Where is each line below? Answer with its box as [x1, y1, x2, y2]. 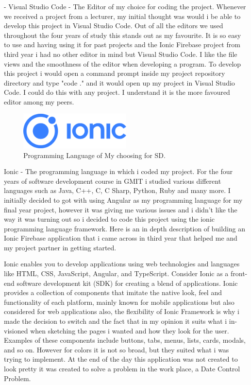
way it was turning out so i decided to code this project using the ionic [4, 214, 215, 224]
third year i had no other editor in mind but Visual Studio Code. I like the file [4, 49, 237, 59]
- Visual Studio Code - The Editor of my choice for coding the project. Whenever [4, 1, 246, 11]
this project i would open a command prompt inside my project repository [4, 68, 225, 78]
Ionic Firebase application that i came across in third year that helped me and [4, 233, 237, 243]
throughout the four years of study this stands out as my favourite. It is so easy [4, 30, 241, 40]
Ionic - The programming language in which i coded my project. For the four [4, 166, 233, 176]
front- [231, 268, 248, 279]
